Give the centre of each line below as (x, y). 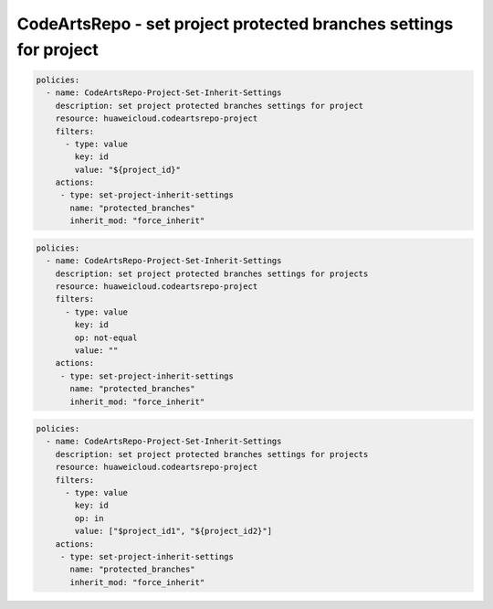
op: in (89, 518)
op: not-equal (106, 337)
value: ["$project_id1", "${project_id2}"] (173, 531)
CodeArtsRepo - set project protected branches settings (235, 24)
